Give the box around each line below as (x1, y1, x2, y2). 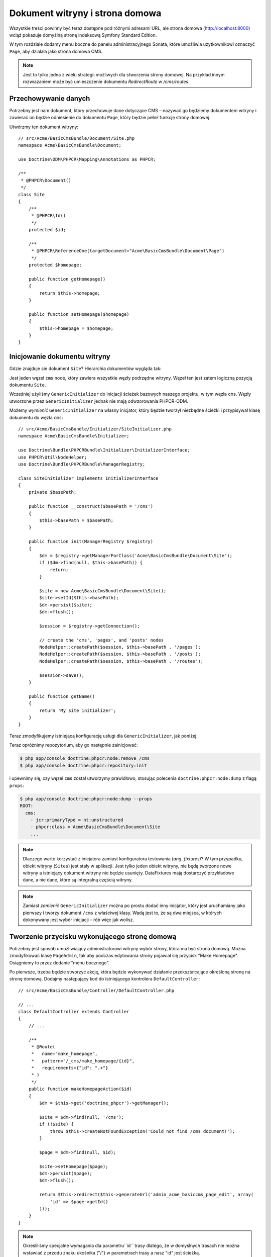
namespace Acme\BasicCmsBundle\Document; (18, 142, 121, 148)
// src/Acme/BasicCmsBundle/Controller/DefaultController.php (18, 987, 175, 993)
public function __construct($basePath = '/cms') (28, 503, 153, 509)
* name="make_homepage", (31, 1051, 98, 1057)
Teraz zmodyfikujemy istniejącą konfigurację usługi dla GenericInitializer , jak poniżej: (9, 733, 198, 739)
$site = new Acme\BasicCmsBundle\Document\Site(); (39, 588, 167, 593)
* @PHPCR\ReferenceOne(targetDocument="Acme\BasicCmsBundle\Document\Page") (31, 248, 225, 254)
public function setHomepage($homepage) (28, 311, 130, 317)
